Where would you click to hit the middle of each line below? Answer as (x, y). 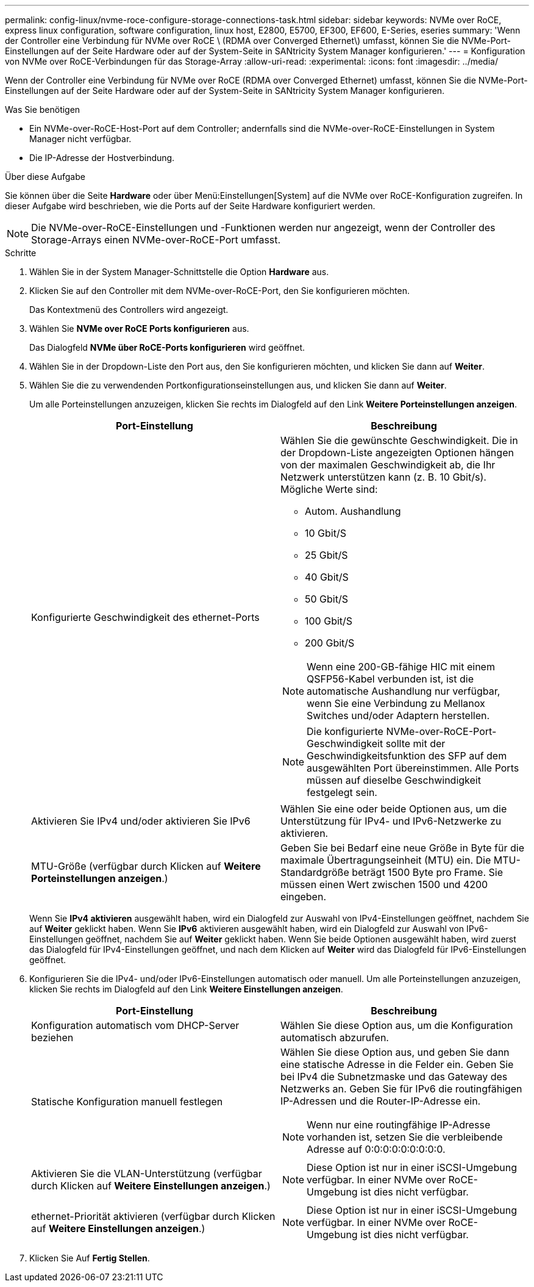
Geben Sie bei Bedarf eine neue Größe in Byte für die (402, 848)
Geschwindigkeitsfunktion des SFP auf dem (407, 756)
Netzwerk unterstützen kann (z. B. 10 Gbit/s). (383, 477)
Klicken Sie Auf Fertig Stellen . (90, 1258)
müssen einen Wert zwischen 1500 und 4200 (384, 884)
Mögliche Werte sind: (329, 489)
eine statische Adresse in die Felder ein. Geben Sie (397, 1064)
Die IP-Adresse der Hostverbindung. (102, 158)
